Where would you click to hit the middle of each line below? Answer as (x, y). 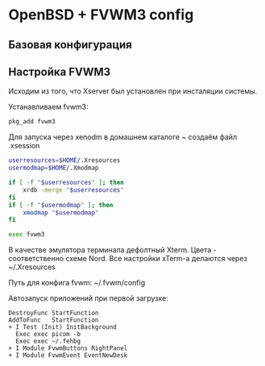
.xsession (24, 146)
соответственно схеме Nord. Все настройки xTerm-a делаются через (128, 259)
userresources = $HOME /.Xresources (64, 160)
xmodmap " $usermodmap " (61, 212)
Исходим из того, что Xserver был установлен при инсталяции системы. (133, 91)
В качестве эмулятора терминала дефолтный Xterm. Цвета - (113, 250)
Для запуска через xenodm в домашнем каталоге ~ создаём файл (123, 137)
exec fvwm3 (27, 235)
